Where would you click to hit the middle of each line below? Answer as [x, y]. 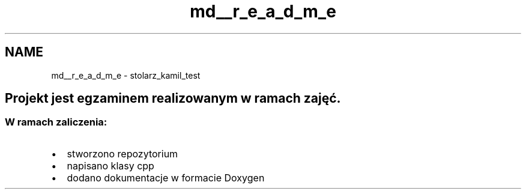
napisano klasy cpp [110, 165]
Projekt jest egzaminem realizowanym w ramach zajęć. [173, 99]
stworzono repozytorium [122, 153]
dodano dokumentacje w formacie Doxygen [166, 177]
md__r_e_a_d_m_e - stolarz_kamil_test [126, 75]
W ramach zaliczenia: [56, 122]
